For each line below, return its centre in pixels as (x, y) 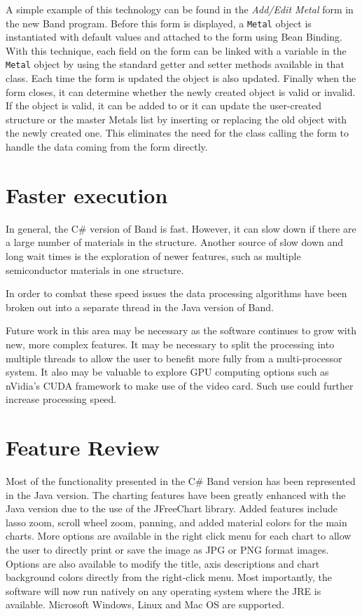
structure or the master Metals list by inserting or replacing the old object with (176, 119)
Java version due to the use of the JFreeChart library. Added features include (172, 508)
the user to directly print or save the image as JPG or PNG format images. (167, 549)
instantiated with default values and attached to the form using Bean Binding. (174, 37)
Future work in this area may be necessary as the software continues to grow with (181, 330)
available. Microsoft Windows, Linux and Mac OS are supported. (145, 604)
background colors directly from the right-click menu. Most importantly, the (169, 577)
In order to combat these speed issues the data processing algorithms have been (176, 293)
